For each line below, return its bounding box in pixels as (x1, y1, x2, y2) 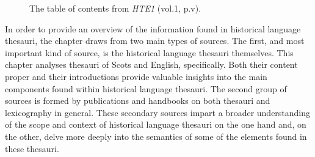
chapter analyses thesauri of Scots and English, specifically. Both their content (5, 58, 298, 71)
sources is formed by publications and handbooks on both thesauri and (5, 94, 270, 107)
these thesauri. (5, 142, 59, 155)
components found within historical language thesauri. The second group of (5, 82, 287, 95)
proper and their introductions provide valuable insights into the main (5, 70, 267, 82)
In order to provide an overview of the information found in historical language (5, 22, 301, 35)
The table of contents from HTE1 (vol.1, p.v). (29, 2, 201, 14)
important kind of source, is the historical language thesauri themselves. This (5, 46, 294, 59)
